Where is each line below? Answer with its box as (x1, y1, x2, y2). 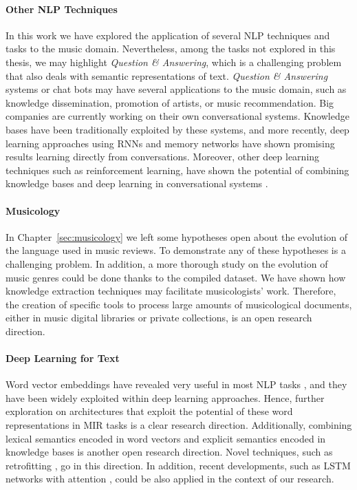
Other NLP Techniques (6, 1, 118, 16)
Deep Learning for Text (6, 351, 120, 365)
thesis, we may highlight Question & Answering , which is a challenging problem (6, 54, 342, 69)
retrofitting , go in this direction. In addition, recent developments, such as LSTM (6, 458, 351, 472)
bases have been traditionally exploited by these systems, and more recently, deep (6, 122, 349, 136)
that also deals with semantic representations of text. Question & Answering (6, 68, 328, 83)
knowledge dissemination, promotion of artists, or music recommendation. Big (6, 95, 334, 109)
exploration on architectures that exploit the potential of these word (6, 404, 293, 418)
